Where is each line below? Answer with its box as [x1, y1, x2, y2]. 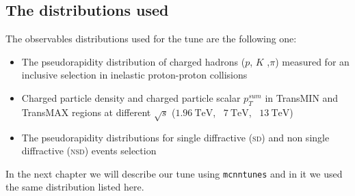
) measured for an [275, 54, 350, 68]
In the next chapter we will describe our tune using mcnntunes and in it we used [5, 166, 343, 180]
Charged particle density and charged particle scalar [21, 90, 241, 104]
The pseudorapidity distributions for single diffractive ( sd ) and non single [21, 130, 330, 144]
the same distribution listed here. [5, 180, 144, 194]
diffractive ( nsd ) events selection [21, 143, 157, 158]
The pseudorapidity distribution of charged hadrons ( [21, 54, 246, 68]
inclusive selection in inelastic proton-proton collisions [21, 68, 248, 82]
